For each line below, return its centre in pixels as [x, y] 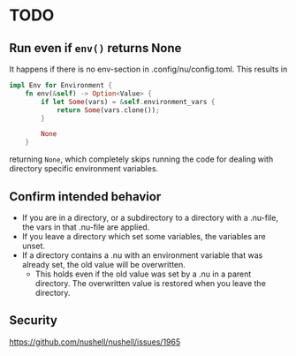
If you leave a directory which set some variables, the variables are [144, 236]
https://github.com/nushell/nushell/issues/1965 [95, 342]
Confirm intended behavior [85, 197]
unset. [34, 246]
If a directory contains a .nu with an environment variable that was [142, 255]
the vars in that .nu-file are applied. [86, 227]
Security [33, 320]
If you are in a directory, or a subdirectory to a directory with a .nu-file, [150, 217]
